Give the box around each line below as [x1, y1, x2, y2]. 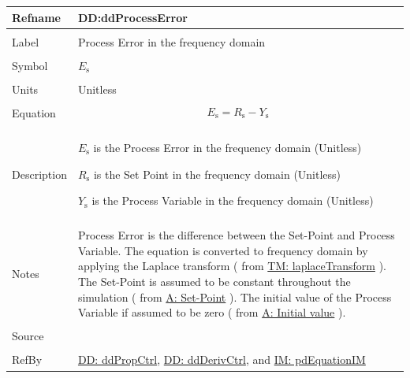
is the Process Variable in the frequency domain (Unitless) [91, 192, 374, 209]
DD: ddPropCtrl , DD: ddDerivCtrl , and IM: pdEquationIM [77, 351, 366, 368]
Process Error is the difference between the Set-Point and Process [77, 227, 395, 243]
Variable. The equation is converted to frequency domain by [77, 242, 368, 258]
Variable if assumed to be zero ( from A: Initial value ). [77, 304, 346, 321]
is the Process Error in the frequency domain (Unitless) [93, 139, 362, 155]
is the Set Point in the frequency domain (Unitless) [93, 165, 341, 182]
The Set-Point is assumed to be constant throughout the [77, 273, 351, 290]
